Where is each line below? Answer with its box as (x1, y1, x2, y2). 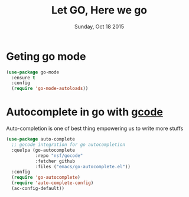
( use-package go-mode (6, 69, 60, 75)
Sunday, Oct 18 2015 (74, 23, 124, 30)
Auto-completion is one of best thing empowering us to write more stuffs (6, 125, 184, 132)
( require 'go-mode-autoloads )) (11, 86, 89, 92)
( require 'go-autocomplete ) (11, 175, 81, 181)
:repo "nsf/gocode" (35, 152, 83, 159)
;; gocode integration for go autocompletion (11, 142, 126, 148)
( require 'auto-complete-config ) (11, 180, 94, 186)
